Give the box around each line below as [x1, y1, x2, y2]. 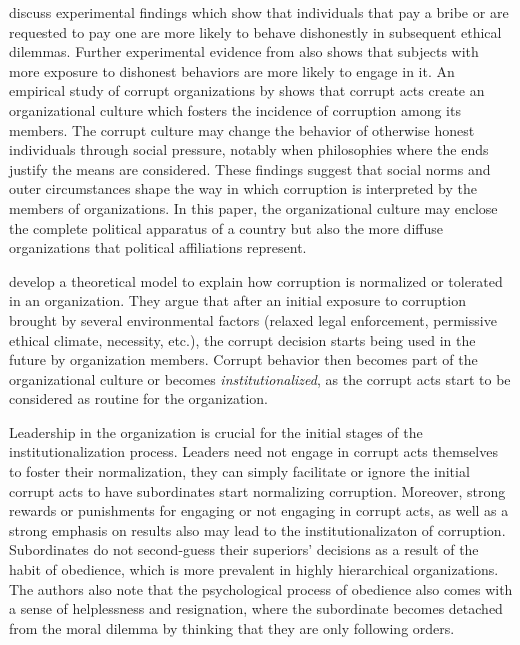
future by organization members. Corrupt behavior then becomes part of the [9, 349, 478, 370]
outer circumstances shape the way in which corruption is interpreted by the [9, 178, 477, 199]
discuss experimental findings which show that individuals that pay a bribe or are [9, 2, 509, 22]
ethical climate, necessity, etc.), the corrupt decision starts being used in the [9, 329, 476, 350]
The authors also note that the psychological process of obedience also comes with [9, 578, 513, 599]
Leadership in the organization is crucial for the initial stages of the [9, 421, 423, 442]
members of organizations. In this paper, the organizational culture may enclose [9, 197, 498, 218]
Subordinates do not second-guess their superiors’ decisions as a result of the [9, 539, 479, 560]
